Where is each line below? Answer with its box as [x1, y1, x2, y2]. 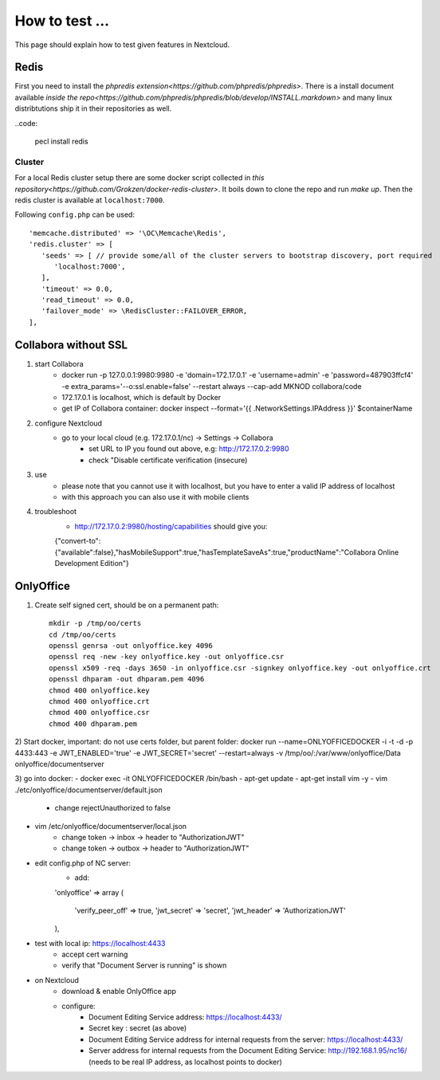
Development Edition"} [54, 559, 129, 567]
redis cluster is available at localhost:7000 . [14, 195, 165, 205]
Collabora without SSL [14, 338, 128, 351]
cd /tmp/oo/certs [49, 630, 116, 639]
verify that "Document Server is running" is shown [61, 960, 227, 970]
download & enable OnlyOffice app [61, 987, 177, 996]
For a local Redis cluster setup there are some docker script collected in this [14, 173, 265, 183]
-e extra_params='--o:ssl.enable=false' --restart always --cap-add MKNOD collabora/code [61, 381, 362, 391]
